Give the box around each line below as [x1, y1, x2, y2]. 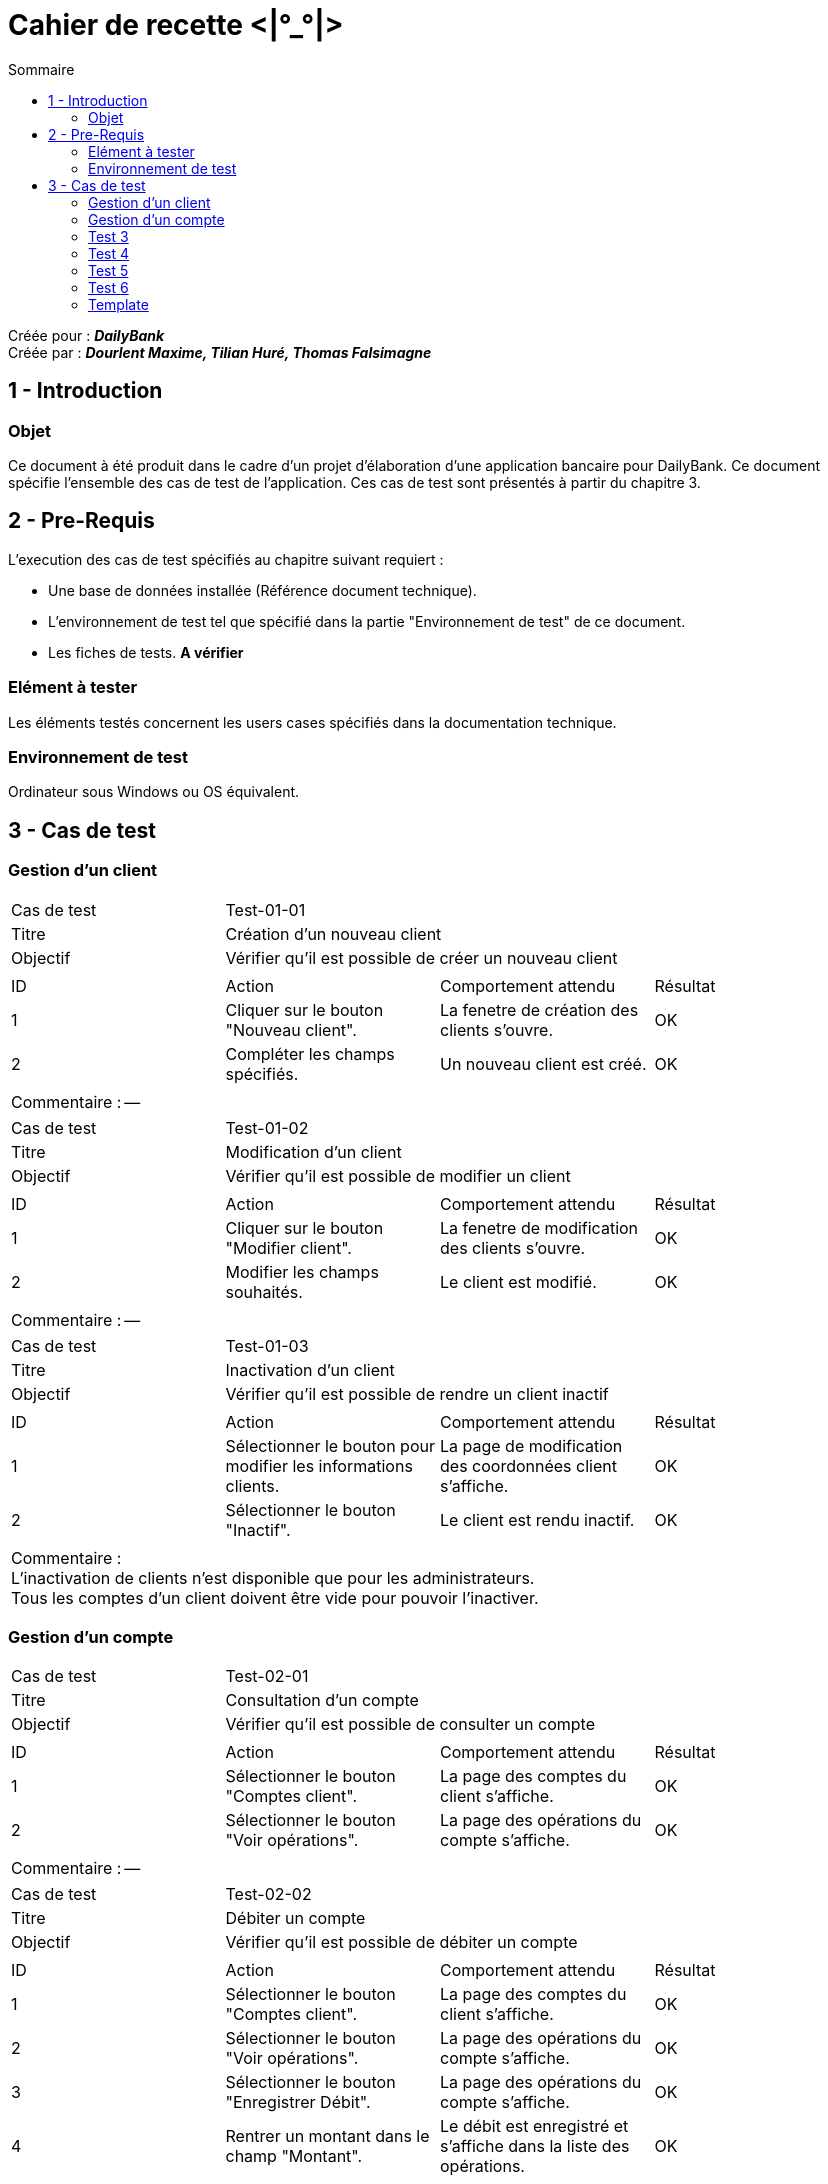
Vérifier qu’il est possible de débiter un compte [225, 1932, 578, 1953]
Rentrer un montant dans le [225, 2126, 430, 2147]
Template [88, 295, 149, 313]
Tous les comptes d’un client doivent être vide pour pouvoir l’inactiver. [11, 1587, 539, 1608]
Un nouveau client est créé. [440, 1053, 647, 1074]
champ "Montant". [225, 2146, 363, 2167]
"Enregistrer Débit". [225, 2092, 371, 2113]
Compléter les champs [225, 1043, 395, 1064]
